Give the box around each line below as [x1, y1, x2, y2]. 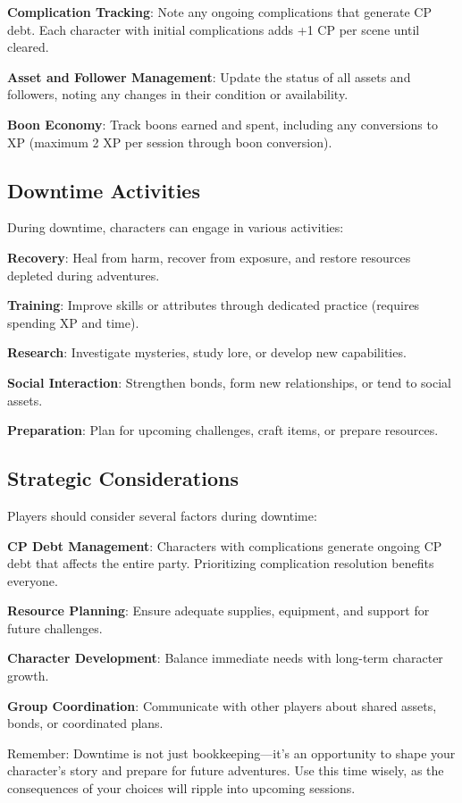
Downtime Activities [7, 176, 200, 204]
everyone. [7, 571, 58, 590]
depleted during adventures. [7, 265, 160, 284]
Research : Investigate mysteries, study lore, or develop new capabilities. [7, 343, 407, 362]
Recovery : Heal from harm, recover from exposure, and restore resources [7, 247, 411, 266]
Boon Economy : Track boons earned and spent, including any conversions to [7, 114, 438, 133]
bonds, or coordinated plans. [7, 714, 164, 732]
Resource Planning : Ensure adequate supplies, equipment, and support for [7, 601, 430, 620]
